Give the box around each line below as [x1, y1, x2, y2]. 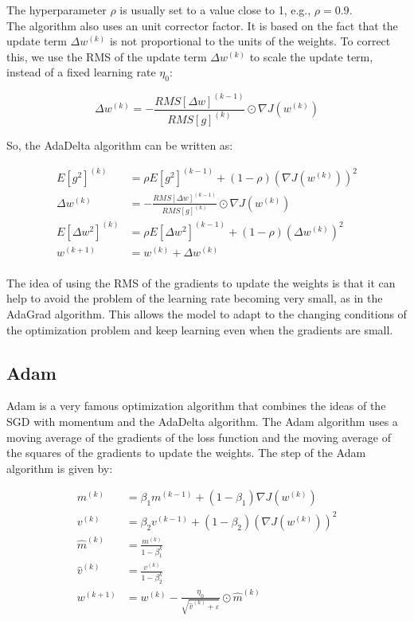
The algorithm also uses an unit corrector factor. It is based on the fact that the [6, 17, 398, 33]
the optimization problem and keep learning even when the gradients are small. [6, 321, 393, 338]
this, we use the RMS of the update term [6, 48, 207, 64]
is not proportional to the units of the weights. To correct [109, 33, 391, 49]
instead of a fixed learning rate [6, 64, 156, 80]
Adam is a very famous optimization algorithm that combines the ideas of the [6, 397, 386, 414]
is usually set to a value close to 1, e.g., [119, 2, 311, 18]
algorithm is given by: [6, 459, 113, 476]
